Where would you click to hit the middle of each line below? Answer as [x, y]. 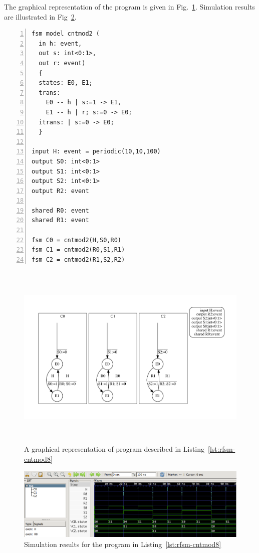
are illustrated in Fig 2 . [40, 16]
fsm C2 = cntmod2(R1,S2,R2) [78, 259]
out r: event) [62, 63]
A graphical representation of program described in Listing [114, 449]
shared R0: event [60, 210]
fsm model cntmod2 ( [66, 34]
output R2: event [60, 191]
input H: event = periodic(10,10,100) [96, 152]
